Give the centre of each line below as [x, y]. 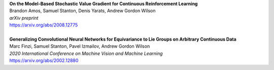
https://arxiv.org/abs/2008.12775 [44, 25]
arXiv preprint [24, 18]
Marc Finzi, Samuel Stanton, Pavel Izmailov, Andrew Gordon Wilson [80, 46]
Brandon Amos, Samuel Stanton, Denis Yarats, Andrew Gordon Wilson [82, 11]
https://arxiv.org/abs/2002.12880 [44, 60]
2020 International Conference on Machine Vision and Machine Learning [86, 53]
